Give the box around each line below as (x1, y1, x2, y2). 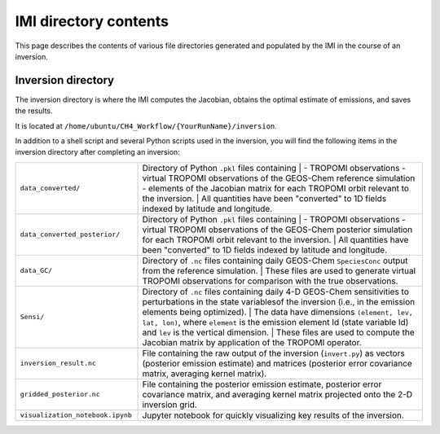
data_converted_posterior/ (20, 230, 121, 239)
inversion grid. (142, 399, 197, 410)
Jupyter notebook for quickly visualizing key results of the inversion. (142, 410, 405, 421)
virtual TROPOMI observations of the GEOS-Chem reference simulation (142, 172, 416, 183)
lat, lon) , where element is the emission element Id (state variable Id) (142, 316, 409, 327)
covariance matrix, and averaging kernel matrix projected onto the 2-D (142, 388, 413, 400)
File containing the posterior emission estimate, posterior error (142, 379, 382, 390)
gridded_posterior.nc (20, 390, 101, 399)
